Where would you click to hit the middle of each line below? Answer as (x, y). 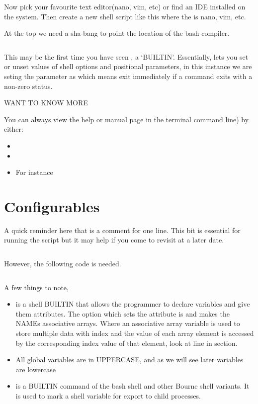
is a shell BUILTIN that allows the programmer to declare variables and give (133, 304)
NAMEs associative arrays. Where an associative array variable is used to (128, 323)
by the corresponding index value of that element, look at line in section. (127, 343)
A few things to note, (36, 287)
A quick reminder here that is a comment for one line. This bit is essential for (122, 230)
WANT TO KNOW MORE (46, 103)
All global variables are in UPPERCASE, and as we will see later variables (129, 360)
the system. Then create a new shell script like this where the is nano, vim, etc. (125, 16)
